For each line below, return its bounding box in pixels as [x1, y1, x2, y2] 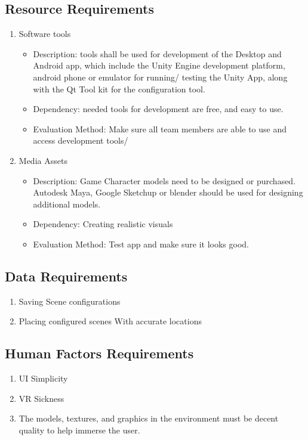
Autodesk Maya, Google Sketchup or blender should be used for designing [33, 186, 303, 199]
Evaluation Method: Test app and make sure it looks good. [33, 237, 249, 250]
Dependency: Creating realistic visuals [33, 218, 173, 230]
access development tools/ [33, 134, 128, 147]
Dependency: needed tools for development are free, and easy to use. [33, 103, 284, 115]
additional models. [33, 197, 101, 210]
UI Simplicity [19, 372, 68, 385]
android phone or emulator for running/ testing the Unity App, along [33, 70, 288, 83]
